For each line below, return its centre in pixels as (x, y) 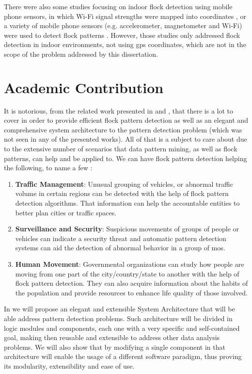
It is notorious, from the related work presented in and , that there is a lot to (119, 110)
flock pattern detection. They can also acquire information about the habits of (132, 283)
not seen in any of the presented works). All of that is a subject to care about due (126, 139)
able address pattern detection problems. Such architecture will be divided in (118, 318)
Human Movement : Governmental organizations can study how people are (130, 264)
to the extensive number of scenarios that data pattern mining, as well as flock (121, 149)
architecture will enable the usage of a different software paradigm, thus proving (123, 356)
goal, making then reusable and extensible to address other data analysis (112, 337)
